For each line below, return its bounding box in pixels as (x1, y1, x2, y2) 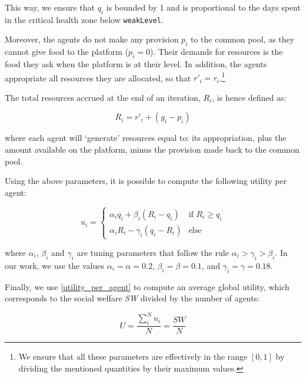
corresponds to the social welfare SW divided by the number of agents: (5, 292, 260, 304)
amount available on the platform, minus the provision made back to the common (5, 143, 300, 156)
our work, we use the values (5, 259, 104, 271)
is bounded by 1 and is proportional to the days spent (106, 1, 301, 13)
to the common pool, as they (190, 33, 295, 45)
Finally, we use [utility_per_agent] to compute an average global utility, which (5, 280, 290, 292)
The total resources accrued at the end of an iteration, (5, 91, 201, 103)
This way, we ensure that (5, 1, 95, 13)
